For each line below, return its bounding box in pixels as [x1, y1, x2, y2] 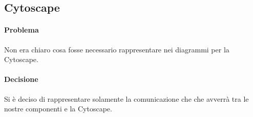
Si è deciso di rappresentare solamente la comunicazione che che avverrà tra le [4, 93, 249, 104]
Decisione [4, 74, 38, 84]
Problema [4, 24, 39, 35]
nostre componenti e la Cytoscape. [4, 103, 112, 114]
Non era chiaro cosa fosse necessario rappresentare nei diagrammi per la [4, 44, 229, 54]
